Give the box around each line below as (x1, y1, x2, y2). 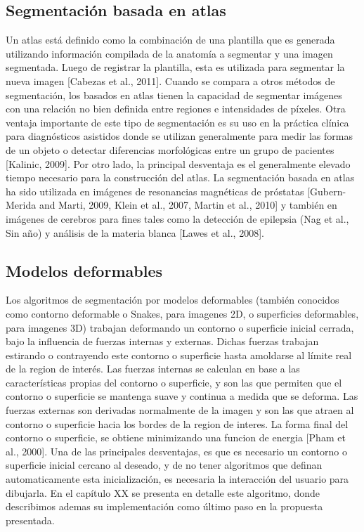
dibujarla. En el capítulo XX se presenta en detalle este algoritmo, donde (6, 485, 320, 500)
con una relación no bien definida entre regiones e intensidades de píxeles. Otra (6, 101, 346, 116)
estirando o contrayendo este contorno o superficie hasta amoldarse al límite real (6, 347, 352, 362)
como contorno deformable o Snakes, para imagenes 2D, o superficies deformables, (6, 306, 359, 320)
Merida (6, 197, 37, 212)
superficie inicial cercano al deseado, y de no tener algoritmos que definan (6, 458, 323, 472)
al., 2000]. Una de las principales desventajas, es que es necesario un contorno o (6, 443, 347, 458)
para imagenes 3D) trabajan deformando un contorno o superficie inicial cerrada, (6, 320, 354, 335)
